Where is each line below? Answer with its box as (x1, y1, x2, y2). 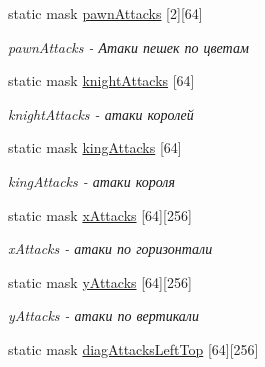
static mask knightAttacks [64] (8, 70, 195, 91)
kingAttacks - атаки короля (8, 170, 175, 191)
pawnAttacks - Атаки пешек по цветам (8, 36, 249, 57)
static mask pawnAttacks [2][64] (8, 3, 203, 23)
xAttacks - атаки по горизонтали (8, 238, 213, 259)
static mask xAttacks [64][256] (8, 204, 192, 225)
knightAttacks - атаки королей (8, 103, 194, 124)
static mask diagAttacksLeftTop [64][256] (8, 338, 259, 359)
